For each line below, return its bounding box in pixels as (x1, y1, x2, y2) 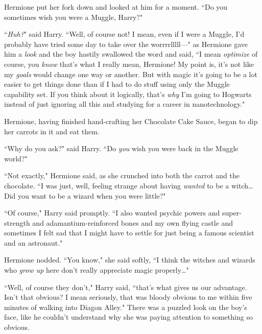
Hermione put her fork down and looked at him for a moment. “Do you (4, 2, 228, 12)
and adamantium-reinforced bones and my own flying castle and (32, 217, 233, 228)
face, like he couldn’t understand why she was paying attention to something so (4, 312, 253, 322)
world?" (4, 153, 28, 163)
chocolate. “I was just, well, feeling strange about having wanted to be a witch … (4, 180, 253, 190)
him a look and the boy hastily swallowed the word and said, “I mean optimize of (4, 49, 258, 59)
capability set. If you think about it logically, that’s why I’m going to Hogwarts (4, 88, 252, 99)
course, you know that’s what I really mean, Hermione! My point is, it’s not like (4, 58, 254, 69)
